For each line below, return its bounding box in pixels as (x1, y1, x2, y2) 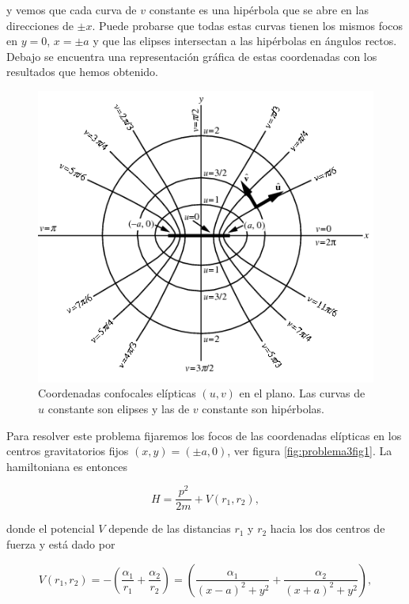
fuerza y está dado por (6, 536, 116, 553)
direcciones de (6, 17, 74, 33)
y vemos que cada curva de (6, 2, 137, 17)
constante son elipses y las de (47, 400, 190, 416)
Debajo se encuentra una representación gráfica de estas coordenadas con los (6, 47, 377, 64)
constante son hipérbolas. (202, 400, 324, 416)
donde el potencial (6, 520, 95, 537)
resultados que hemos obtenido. (6, 63, 158, 80)
